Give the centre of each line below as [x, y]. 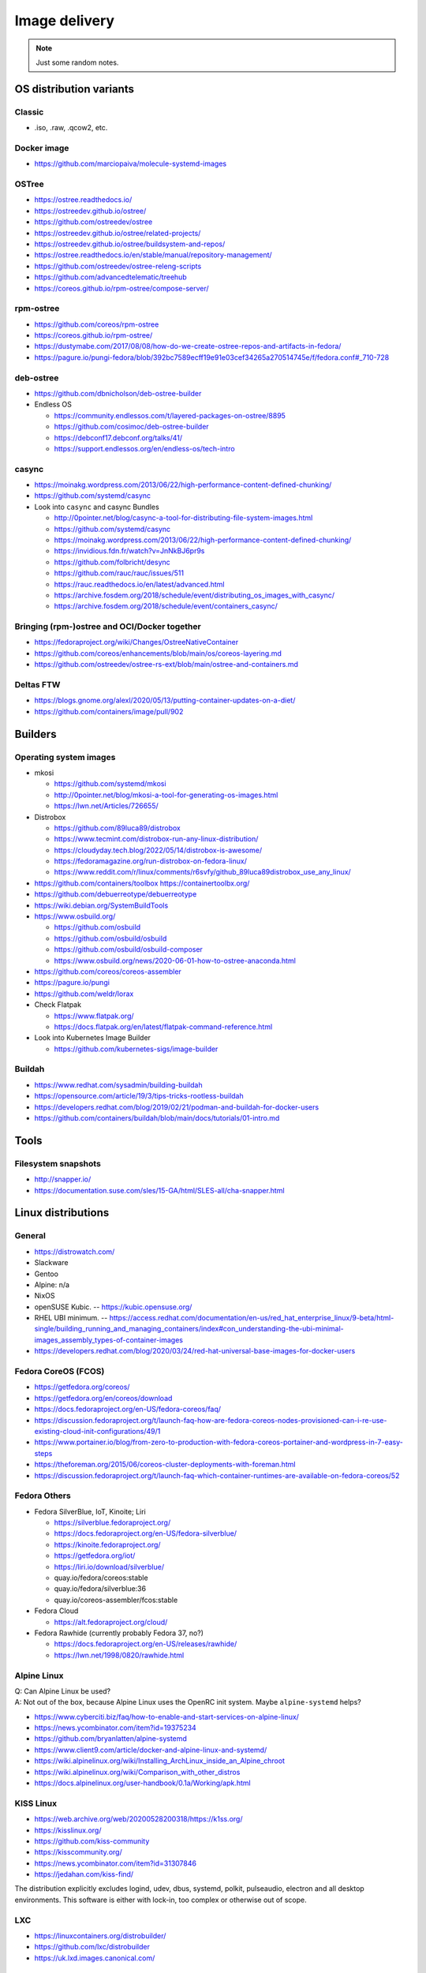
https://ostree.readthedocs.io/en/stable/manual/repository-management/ [153, 255]
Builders [35, 734]
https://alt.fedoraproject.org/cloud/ [111, 1622]
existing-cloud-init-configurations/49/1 [97, 1431]
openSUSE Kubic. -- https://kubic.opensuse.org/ [113, 1307]
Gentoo [47, 1274]
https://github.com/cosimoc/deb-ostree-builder [131, 427]
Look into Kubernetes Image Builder [93, 1038]
